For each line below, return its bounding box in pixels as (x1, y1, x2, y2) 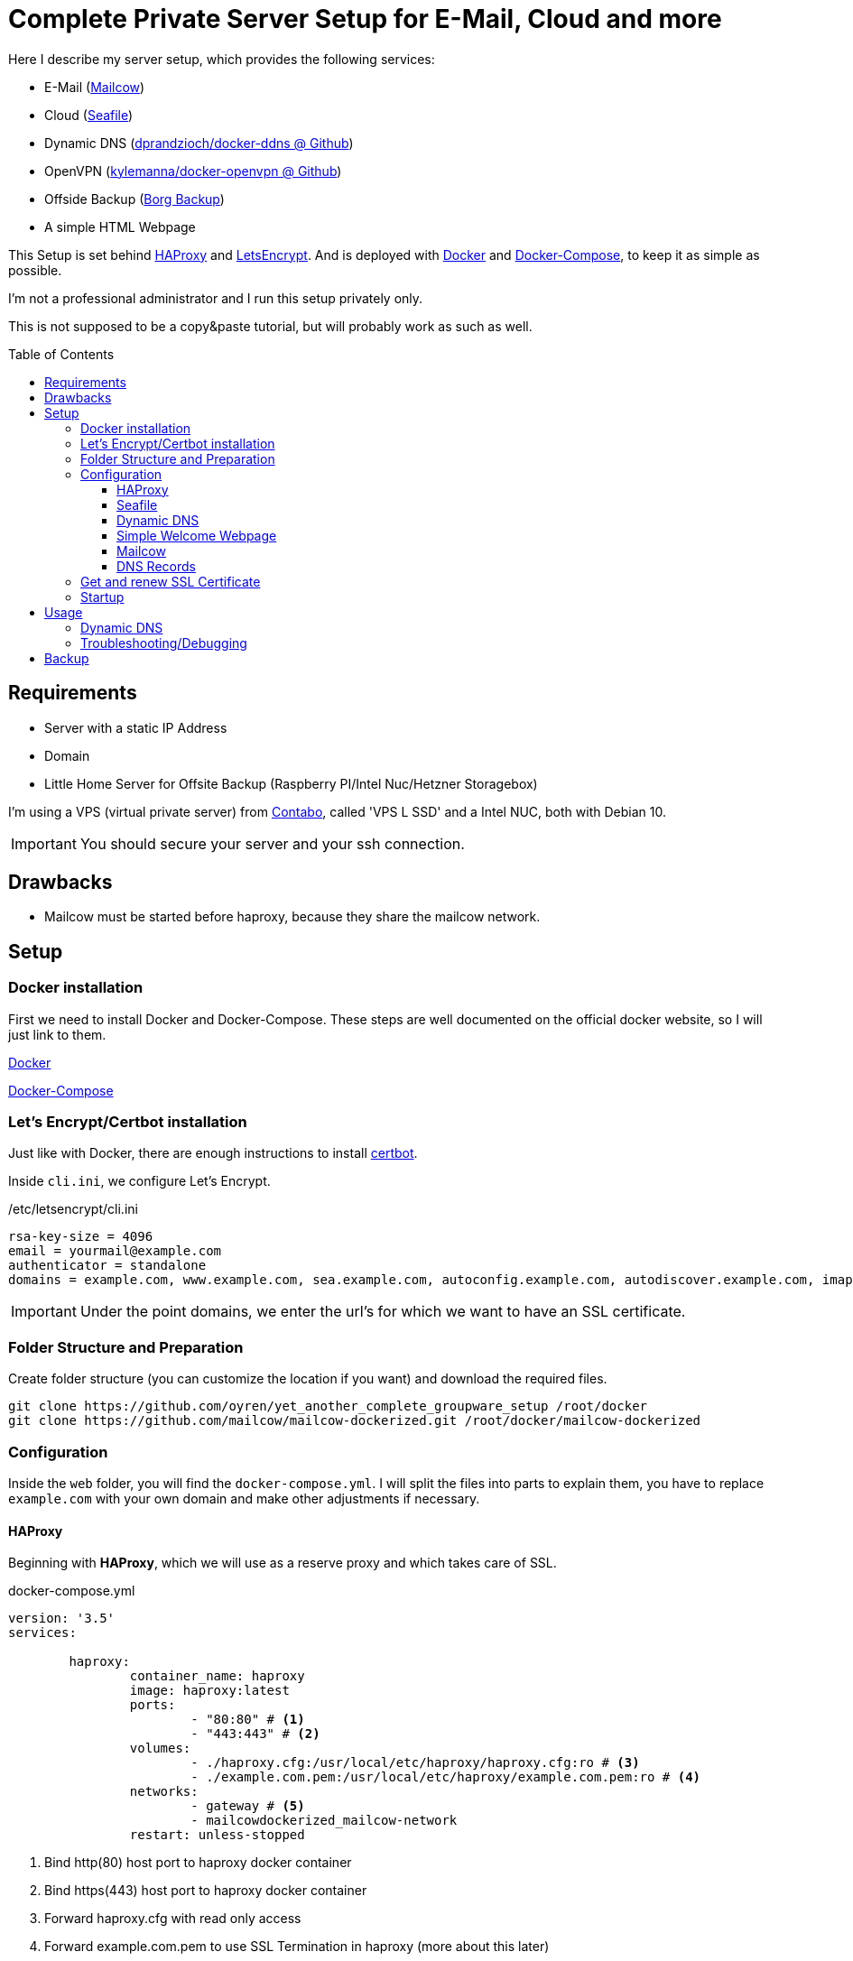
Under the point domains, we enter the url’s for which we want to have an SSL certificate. (79, 1302, 686, 1321)
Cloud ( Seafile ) (44, 106, 134, 123)
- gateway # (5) (190, 1799, 305, 1814)
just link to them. (8, 1026, 107, 1042)
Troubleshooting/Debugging (80, 634, 247, 651)
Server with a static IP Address (44, 719, 227, 735)
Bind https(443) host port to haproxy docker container (44, 1882, 367, 1899)
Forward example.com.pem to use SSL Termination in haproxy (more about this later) (44, 1938, 550, 1955)
